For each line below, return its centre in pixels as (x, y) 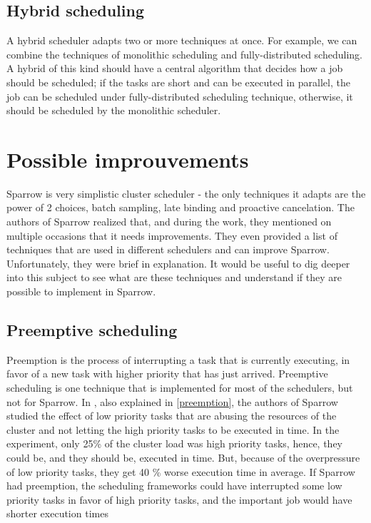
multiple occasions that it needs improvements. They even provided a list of (172, 235)
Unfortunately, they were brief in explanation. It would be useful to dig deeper (178, 263)
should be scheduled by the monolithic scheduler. (114, 110)
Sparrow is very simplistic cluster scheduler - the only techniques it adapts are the (186, 193)
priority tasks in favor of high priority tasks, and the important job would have (179, 499)
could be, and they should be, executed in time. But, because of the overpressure (183, 457)
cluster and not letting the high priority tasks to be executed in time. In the (173, 429)
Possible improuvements (128, 159)
